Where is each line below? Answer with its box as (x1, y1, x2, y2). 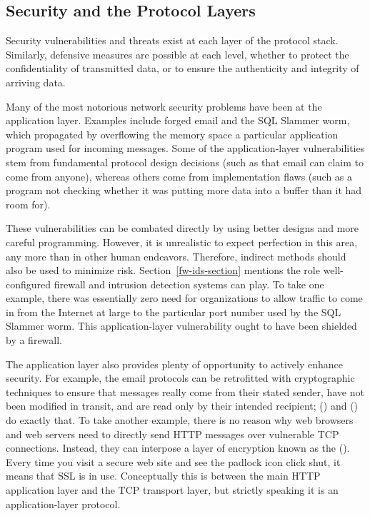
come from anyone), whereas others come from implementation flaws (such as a (6, 168, 353, 183)
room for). (6, 196, 51, 211)
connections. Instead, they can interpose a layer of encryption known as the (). (6, 440, 350, 455)
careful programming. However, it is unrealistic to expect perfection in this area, (6, 234, 358, 249)
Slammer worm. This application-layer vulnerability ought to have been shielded (6, 318, 357, 333)
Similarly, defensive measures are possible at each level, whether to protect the (6, 46, 349, 61)
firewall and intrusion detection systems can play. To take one (54, 276, 324, 291)
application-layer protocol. (6, 496, 121, 511)
